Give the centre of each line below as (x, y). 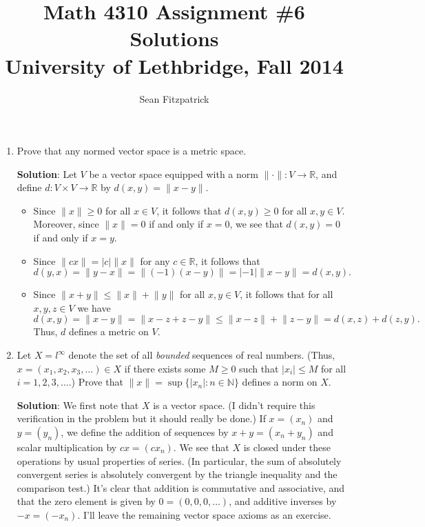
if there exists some (165, 368)
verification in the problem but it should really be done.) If (141, 418)
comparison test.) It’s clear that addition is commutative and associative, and (181, 487)
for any (155, 260)
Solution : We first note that (78, 405)
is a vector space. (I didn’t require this (234, 405)
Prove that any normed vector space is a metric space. (132, 151)
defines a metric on (108, 331)
